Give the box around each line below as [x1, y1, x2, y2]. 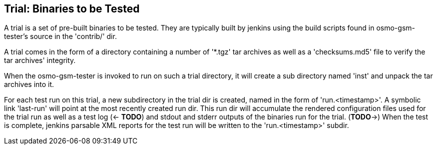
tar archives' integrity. [4, 56, 76, 65]
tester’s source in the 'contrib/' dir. [4, 32, 117, 41]
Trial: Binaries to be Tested [4, 2, 140, 15]
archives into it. [4, 80, 54, 89]
